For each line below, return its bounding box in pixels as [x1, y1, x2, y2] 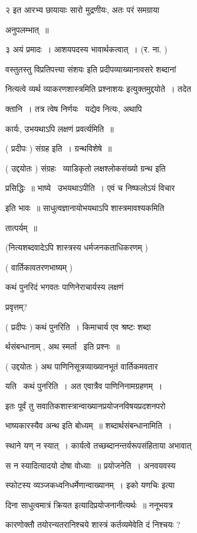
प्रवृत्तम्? [5, 300, 27, 312]
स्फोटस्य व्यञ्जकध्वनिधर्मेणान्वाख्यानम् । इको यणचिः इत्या [5, 479, 175, 491]
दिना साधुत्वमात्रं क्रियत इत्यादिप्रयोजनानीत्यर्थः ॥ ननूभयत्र [5, 498, 173, 511]
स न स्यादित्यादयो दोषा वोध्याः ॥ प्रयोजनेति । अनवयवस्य [5, 459, 176, 471]
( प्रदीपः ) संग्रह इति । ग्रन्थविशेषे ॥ [5, 142, 112, 154]
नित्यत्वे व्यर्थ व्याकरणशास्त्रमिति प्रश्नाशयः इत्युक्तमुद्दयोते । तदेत [5, 83, 191, 95]
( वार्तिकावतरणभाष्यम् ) [5, 261, 73, 273]
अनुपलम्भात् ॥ [5, 23, 49, 35]
